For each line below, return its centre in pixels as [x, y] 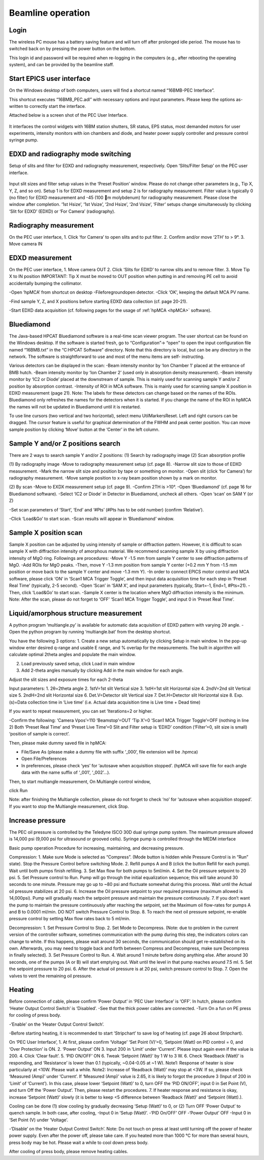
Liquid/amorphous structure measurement [76, 613]
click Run [18, 791]
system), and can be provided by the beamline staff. [62, 65]
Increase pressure [37, 820]
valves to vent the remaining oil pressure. [51, 976]
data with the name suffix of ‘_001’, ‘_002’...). [66, 773]
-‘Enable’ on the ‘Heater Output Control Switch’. [57, 1024]
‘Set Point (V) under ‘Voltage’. [39, 1120]
